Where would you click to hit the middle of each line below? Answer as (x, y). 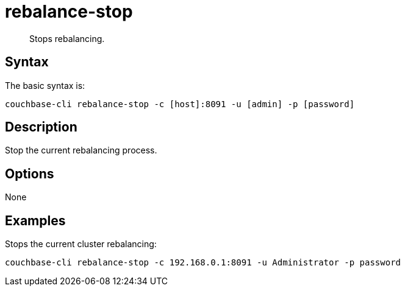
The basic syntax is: (45, 85)
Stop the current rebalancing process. (81, 150)
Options (30, 174)
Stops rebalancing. (67, 38)
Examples (35, 220)
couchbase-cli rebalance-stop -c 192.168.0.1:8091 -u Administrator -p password (203, 263)
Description (41, 127)
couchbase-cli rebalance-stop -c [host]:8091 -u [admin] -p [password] (180, 104)
